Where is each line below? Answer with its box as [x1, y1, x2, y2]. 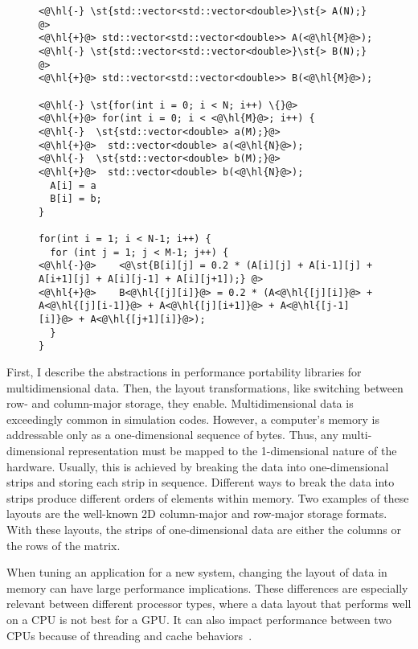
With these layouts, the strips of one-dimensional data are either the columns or [6, 521, 401, 537]
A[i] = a [50, 179, 96, 191]
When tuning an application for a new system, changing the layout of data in [6, 564, 387, 581]
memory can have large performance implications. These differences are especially [6, 579, 408, 596]
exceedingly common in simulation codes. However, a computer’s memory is [6, 410, 379, 427]
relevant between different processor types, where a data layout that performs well [6, 595, 412, 612]
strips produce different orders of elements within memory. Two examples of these [6, 489, 409, 506]
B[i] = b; [50, 193, 102, 205]
